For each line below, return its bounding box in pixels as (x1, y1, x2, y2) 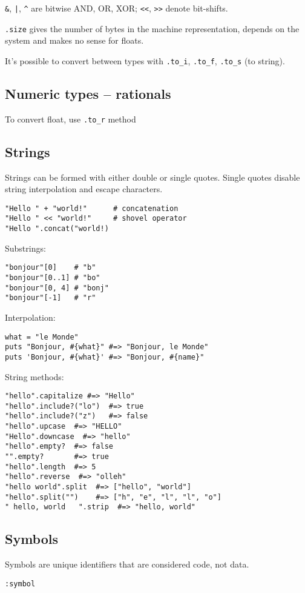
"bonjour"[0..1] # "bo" (5, 273, 100, 283)
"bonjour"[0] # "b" (5, 263, 96, 272)
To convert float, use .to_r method (5, 112, 136, 125)
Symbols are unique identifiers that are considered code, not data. (5, 558, 249, 571)
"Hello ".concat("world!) (5, 224, 109, 233)
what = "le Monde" (5, 332, 79, 341)
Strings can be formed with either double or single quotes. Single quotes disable (5, 170, 300, 183)
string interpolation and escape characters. (5, 183, 163, 195)
